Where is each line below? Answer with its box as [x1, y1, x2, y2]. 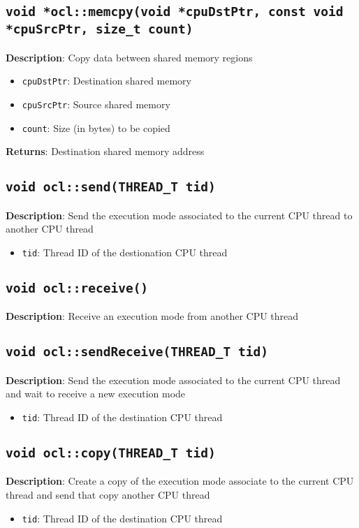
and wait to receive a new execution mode [6, 386, 186, 401]
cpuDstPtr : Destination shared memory [22, 73, 191, 88]
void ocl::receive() [6, 280, 149, 295]
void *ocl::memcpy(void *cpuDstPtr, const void [6, 4, 344, 20]
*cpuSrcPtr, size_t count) [6, 22, 193, 37]
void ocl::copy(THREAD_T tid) [6, 445, 216, 460]
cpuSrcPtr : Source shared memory [22, 97, 170, 111]
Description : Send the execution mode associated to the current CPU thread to [6, 207, 353, 222]
